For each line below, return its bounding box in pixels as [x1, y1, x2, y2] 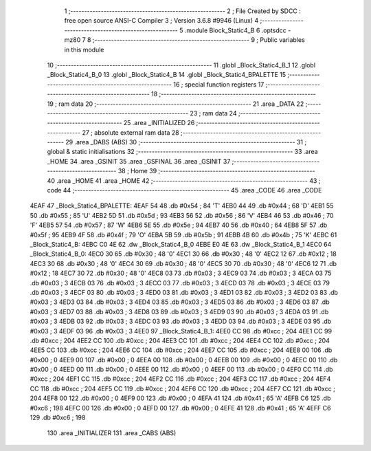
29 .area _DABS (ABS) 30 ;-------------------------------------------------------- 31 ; [65, 138, 307, 146]
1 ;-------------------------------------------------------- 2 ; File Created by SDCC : [64, 7, 302, 15]
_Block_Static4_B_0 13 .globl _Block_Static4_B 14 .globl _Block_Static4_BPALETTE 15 [47, 71, 286, 79]
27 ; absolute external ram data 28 [82, 128, 179, 137]
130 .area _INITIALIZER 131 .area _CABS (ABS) [47, 429, 177, 437]
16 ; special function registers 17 [172, 80, 265, 89]
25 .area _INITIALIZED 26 [123, 119, 195, 127]
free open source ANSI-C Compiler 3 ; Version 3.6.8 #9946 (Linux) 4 [64, 16, 259, 25]
